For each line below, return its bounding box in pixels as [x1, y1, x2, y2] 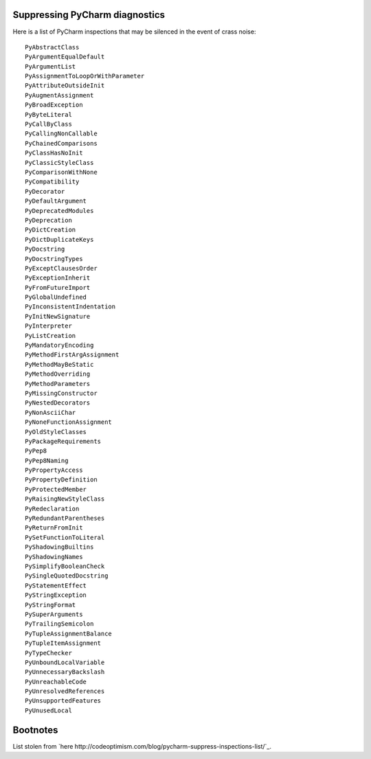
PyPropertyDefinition [25, 476, 98, 484]
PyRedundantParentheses [25, 514, 105, 522]
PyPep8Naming [25, 457, 69, 464]
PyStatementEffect [25, 581, 87, 589]
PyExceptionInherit [25, 274, 91, 282]
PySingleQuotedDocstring [25, 572, 109, 580]
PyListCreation [25, 332, 76, 339]
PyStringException [25, 591, 87, 599]
